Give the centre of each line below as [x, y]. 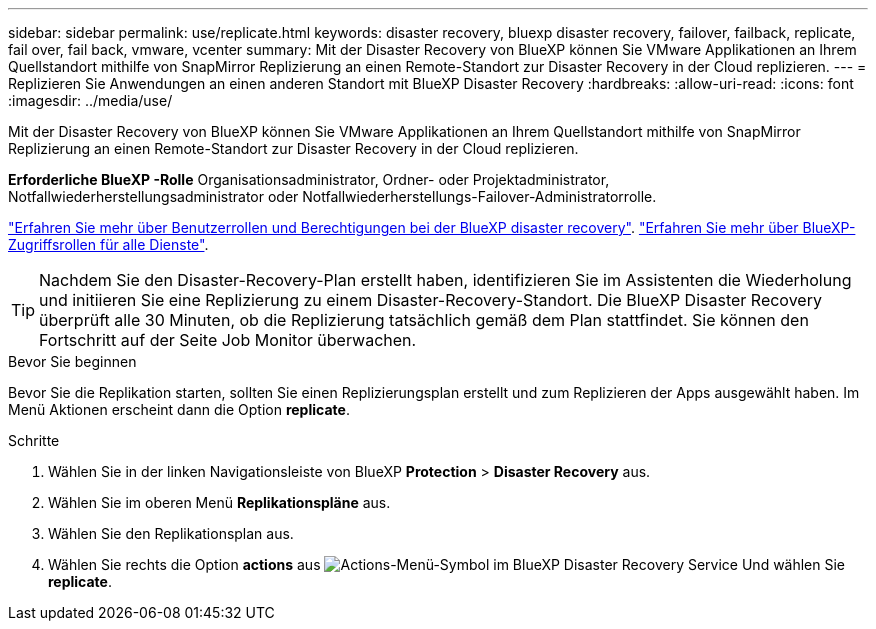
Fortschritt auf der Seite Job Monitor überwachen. [228, 340]
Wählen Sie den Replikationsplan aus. [171, 533]
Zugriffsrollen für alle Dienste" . [108, 244]
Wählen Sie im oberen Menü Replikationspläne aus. [219, 502]
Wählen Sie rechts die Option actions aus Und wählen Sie [447, 564]
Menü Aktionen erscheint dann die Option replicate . [179, 409]
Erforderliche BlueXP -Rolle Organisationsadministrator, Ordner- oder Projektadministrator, [309, 179]
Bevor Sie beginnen [72, 361]
